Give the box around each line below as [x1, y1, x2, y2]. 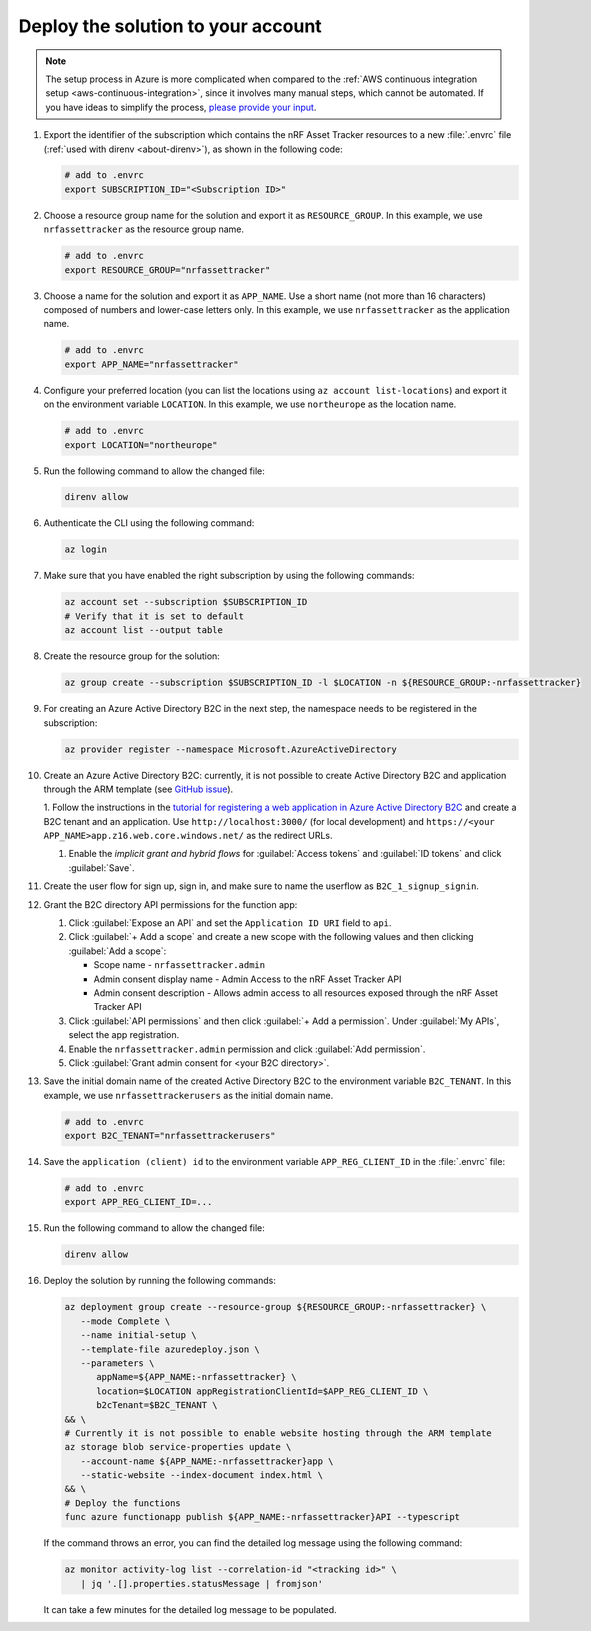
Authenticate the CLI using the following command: [43, 517, 255, 529]
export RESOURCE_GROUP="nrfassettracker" [64, 264, 271, 275]
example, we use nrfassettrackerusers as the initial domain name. [43, 1089, 334, 1101]
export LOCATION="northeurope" [64, 439, 219, 450]
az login [64, 544, 108, 555]
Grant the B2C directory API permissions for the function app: [43, 898, 298, 910]
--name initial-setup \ [80, 1330, 197, 1341]
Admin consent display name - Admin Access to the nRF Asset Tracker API [93, 973, 402, 985]
